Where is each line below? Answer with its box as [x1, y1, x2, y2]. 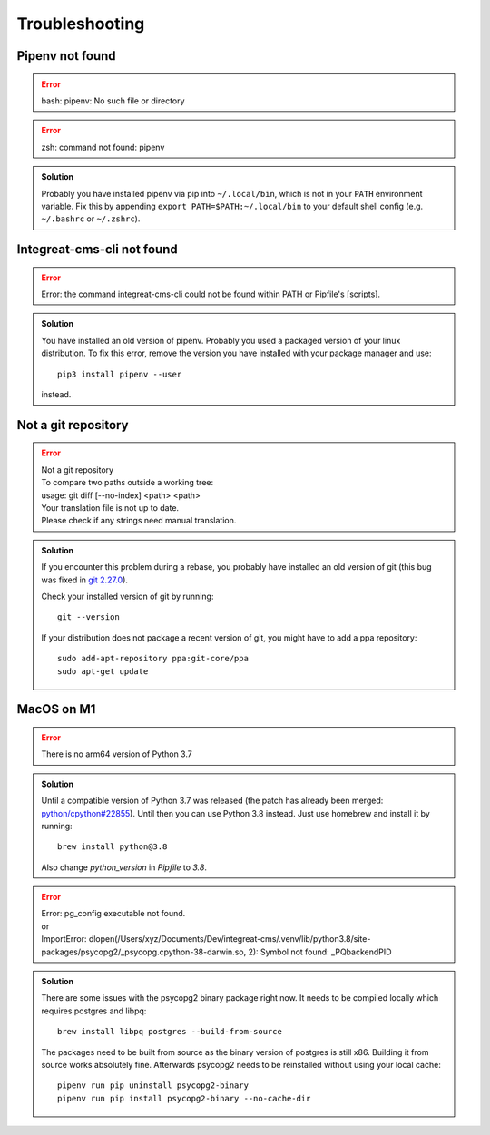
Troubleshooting [16, 14, 145, 34]
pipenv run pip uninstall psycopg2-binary [57, 1081, 250, 1091]
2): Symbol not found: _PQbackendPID [248, 946, 392, 957]
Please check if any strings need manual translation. [41, 515, 237, 526]
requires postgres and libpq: [41, 1005, 147, 1016]
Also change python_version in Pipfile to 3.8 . [41, 862, 208, 873]
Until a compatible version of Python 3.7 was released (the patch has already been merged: [41, 795, 384, 807]
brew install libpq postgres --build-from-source [57, 1026, 283, 1037]
